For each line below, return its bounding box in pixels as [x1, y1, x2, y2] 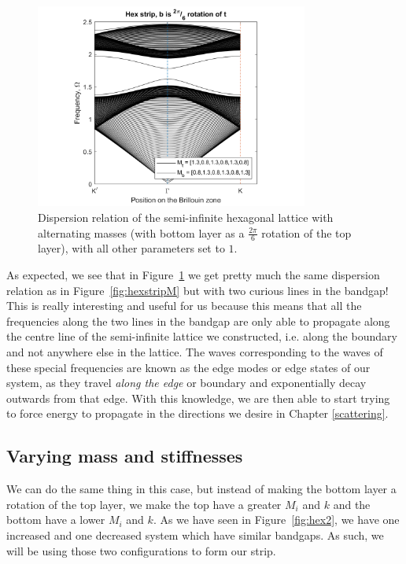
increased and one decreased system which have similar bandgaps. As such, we [6, 526, 384, 543]
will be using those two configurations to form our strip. [6, 542, 276, 558]
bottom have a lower [6, 511, 105, 528]
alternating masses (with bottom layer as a [38, 224, 245, 241]
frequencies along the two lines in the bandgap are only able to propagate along [6, 312, 390, 329]
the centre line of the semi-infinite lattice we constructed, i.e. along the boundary [6, 328, 397, 345]
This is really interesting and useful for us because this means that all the [6, 297, 362, 314]
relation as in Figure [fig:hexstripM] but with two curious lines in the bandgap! [6, 282, 389, 298]
